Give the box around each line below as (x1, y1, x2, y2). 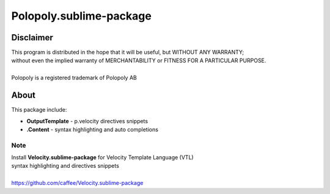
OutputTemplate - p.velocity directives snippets (26, 117, 148, 124)
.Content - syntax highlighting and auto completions (26, 126, 159, 133)
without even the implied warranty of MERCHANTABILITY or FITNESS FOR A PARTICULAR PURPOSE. (11, 57, 266, 64)
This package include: (11, 106, 67, 113)
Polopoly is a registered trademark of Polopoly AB (11, 74, 137, 82)
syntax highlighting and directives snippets (11, 162, 119, 170)
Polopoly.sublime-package (11, 9, 152, 23)
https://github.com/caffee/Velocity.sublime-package (11, 179, 144, 187)
